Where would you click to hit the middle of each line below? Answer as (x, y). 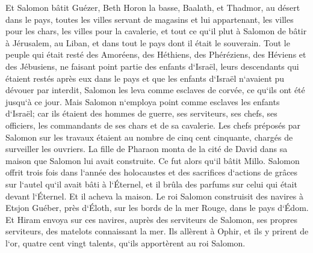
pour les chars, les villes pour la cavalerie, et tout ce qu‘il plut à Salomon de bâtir (156, 31)
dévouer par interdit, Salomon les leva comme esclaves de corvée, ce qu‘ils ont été (155, 90)
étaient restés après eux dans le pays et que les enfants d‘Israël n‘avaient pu (145, 78)
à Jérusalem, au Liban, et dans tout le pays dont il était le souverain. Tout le (148, 42)
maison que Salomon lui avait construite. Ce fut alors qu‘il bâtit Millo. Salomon (153, 160)
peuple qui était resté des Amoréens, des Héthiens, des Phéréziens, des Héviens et (156, 54)
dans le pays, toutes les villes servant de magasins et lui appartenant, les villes (150, 19)
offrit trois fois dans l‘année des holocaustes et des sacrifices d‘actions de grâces (152, 172)
